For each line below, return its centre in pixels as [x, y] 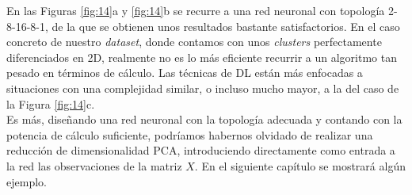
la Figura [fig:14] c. [51, 103]
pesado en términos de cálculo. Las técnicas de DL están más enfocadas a [185, 73]
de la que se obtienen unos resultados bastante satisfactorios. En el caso [226, 26]
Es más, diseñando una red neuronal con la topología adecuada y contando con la [204, 119]
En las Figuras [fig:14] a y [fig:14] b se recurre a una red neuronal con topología [196, 10]
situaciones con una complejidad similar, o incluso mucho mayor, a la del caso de [203, 88]
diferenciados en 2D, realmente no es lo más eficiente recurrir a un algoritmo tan [202, 57]
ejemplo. [27, 181]
